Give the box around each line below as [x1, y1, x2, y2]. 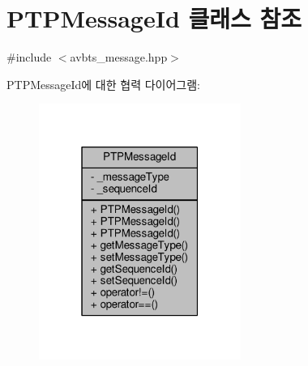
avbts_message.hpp [70, 49, 168, 66]
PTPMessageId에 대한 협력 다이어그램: [6, 75, 200, 92]
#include [6, 49, 52, 66]
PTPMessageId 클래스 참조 [6, 2, 302, 35]
